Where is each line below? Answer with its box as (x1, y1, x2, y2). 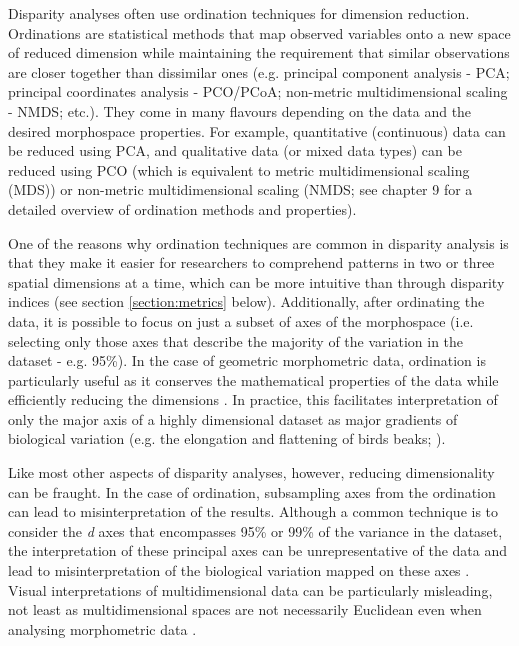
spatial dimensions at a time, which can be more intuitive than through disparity (8, 271, 505, 292)
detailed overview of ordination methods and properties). (8, 198, 357, 219)
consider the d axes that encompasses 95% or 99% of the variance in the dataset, (8, 520, 503, 541)
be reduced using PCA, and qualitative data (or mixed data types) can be (8, 140, 462, 161)
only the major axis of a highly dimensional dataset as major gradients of (8, 408, 458, 429)
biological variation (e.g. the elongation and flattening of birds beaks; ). (8, 428, 446, 449)
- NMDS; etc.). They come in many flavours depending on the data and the (8, 100, 472, 121)
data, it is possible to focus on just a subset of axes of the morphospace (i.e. (8, 310, 474, 331)
